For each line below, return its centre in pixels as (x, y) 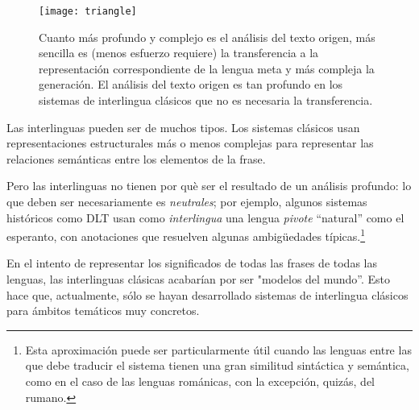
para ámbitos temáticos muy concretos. (103, 311)
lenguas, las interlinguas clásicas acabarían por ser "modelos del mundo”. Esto (198, 279)
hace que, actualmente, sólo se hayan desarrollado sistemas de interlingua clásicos (207, 294)
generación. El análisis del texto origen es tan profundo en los (191, 84)
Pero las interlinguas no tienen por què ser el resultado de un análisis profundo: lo (209, 186)
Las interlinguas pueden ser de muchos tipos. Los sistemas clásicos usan (183, 127)
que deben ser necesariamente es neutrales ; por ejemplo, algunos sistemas (187, 201)
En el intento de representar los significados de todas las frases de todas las (192, 263)
